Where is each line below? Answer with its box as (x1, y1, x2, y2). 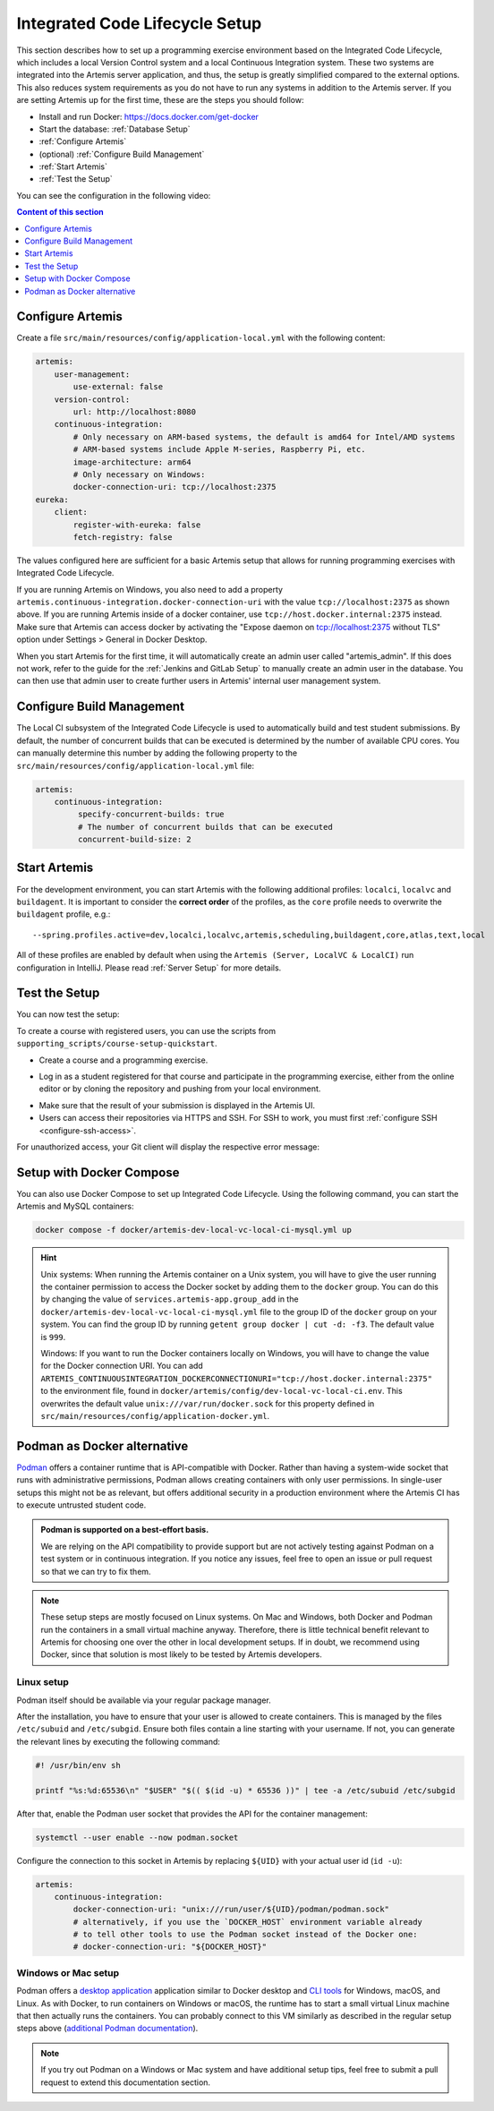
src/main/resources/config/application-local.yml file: (16, 760, 255, 771)
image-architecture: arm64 (72, 457, 192, 467)
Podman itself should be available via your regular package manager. (16, 1695, 272, 1705)
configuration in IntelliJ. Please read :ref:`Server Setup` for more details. (16, 962, 282, 973)
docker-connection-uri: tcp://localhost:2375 (72, 482, 277, 492)
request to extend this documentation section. (40, 2077, 210, 2088)
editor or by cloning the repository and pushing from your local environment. (38, 1083, 321, 1094)
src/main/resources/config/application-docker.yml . (40, 1410, 270, 1421)
